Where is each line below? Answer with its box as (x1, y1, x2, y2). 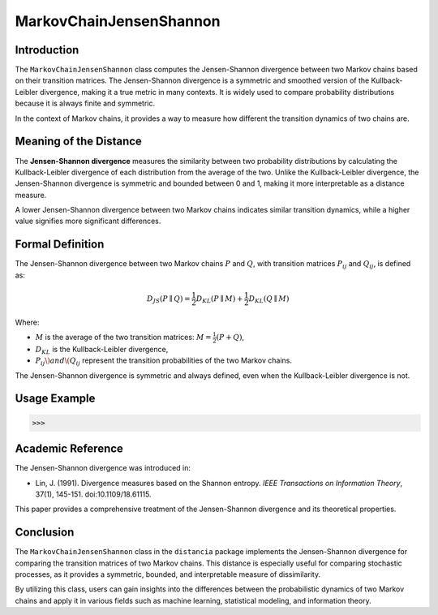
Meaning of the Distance (15, 135, 142, 148)
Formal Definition (15, 238, 105, 252)
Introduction (15, 43, 79, 57)
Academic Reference (15, 442, 123, 456)
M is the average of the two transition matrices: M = (35, 333, 212, 342)
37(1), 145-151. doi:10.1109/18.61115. (35, 489, 152, 499)
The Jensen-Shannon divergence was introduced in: (15, 463, 191, 473)
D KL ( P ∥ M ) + (195, 294, 243, 305)
